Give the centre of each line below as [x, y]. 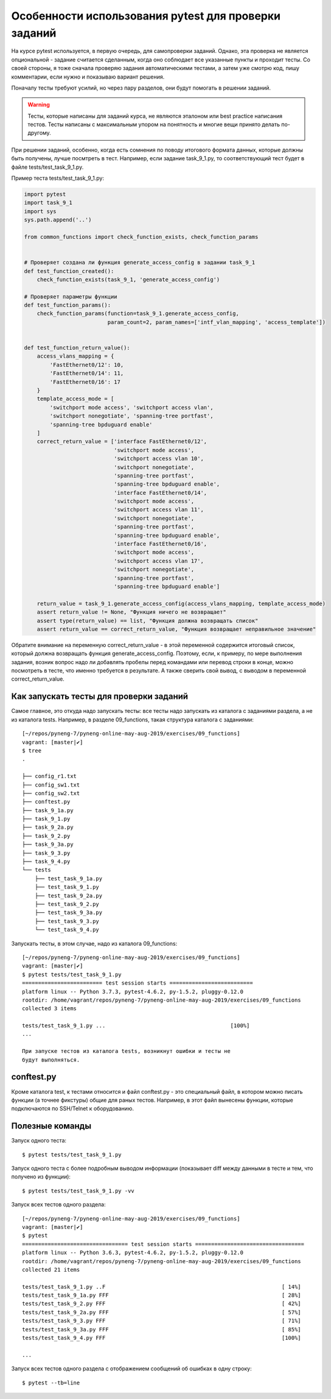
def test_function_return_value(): [77, 348]
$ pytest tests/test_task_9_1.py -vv [78, 1191]
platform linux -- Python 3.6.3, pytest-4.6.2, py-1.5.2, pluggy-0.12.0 [133, 1253]
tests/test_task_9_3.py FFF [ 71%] [162, 1321]
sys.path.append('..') [58, 220]
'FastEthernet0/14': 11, [87, 374]
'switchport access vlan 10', [159, 459]
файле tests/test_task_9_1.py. [47, 167]
